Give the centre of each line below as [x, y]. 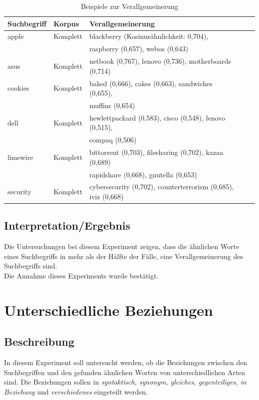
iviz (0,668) [107, 196]
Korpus [66, 23]
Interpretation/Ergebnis [67, 225]
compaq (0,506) [113, 140]
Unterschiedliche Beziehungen [109, 310]
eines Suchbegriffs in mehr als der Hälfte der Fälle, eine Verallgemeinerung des [124, 256]
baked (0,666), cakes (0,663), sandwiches [151, 83]
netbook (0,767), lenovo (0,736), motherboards [160, 61]
